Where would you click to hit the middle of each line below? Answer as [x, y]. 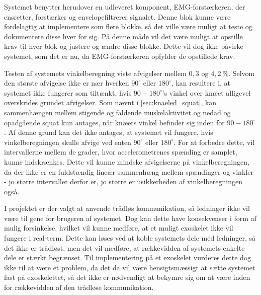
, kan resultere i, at [201, 83]
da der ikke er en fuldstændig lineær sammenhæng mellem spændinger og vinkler [129, 171]
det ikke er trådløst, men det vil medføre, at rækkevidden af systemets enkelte [124, 247]
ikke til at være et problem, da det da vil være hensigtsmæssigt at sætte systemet [130, 267]
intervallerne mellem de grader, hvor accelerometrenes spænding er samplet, [121, 152]
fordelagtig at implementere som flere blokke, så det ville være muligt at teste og [128, 26]
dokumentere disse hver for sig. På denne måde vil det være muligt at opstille [123, 36]
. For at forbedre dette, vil [214, 142]
